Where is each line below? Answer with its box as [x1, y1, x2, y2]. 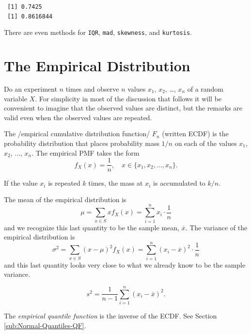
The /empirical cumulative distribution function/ [4, 128, 150, 139]
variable [4, 93, 27, 103]
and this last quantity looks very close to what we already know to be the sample [4, 259, 246, 270]
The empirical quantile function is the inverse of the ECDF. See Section [4, 311, 217, 321]
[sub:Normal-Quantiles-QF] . [4, 320, 86, 330]
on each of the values [174, 138, 237, 148]
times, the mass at [88, 178, 143, 188]
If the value [4, 178, 38, 188]
